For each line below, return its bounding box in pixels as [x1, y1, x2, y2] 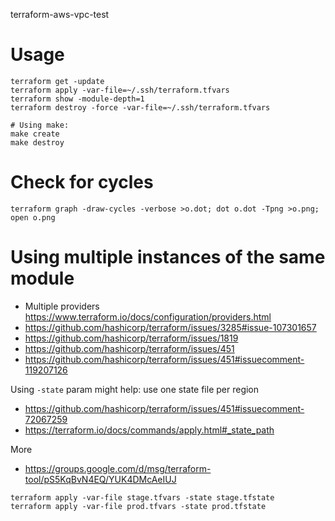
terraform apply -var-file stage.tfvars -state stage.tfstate [10, 492, 275, 503]
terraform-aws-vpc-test [10, 9, 110, 20]
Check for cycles [10, 171, 154, 194]
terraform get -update [10, 76, 105, 86]
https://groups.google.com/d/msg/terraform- [24, 462, 212, 474]
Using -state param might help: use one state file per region [10, 383, 260, 395]
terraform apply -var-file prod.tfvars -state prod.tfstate [10, 501, 267, 511]
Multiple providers [24, 300, 100, 312]
